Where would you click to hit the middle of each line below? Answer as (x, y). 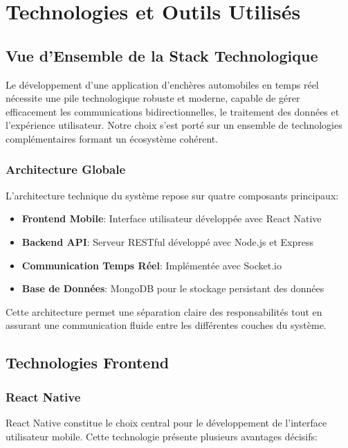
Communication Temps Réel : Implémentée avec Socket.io (152, 265)
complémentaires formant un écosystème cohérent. (112, 138)
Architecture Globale (66, 169)
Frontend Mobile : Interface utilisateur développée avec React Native (172, 218)
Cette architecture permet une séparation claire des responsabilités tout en (164, 311)
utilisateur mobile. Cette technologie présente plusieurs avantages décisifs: (162, 436)
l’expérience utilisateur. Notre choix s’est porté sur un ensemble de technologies (174, 125)
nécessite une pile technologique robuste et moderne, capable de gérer (153, 98)
